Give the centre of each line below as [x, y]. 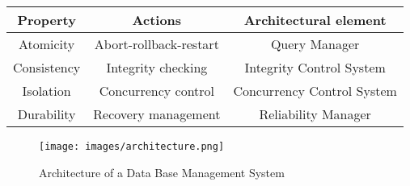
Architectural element [315, 20]
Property [46, 20]
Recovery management [157, 114]
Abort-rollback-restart [156, 44]
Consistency [47, 67]
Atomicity [46, 44]
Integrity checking [157, 67]
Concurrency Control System [315, 91]
